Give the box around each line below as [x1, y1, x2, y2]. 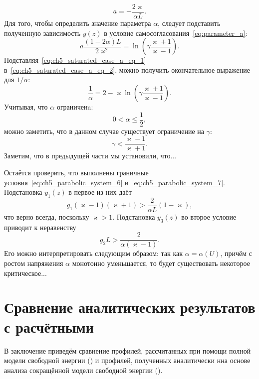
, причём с [220, 248, 252, 258]
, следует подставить [158, 18, 221, 28]
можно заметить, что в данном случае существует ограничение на [4, 126, 205, 136]
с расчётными [4, 316, 94, 337]
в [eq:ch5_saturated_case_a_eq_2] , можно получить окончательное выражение [4, 64, 250, 75]
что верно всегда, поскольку [4, 211, 89, 222]
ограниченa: [56, 102, 93, 112]
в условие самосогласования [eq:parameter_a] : [104, 27, 248, 38]
